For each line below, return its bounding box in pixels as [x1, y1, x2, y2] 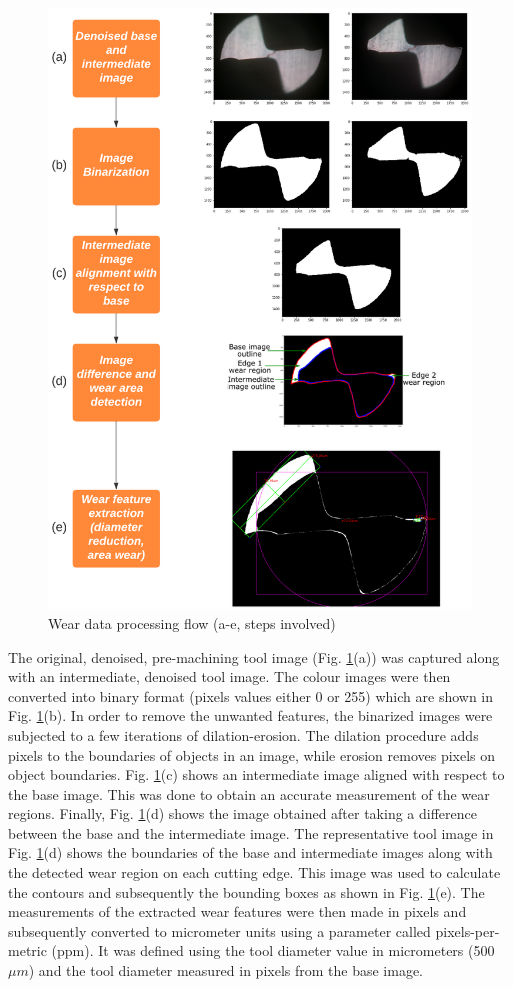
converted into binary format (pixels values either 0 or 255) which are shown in [8, 685, 494, 706]
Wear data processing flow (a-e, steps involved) [48, 612, 336, 633]
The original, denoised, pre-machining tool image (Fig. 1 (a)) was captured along [8, 646, 500, 667]
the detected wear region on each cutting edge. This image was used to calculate [8, 862, 501, 883]
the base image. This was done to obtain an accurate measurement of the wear [8, 783, 490, 804]
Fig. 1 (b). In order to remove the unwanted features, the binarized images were [8, 705, 493, 726]
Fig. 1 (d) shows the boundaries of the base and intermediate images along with [8, 842, 493, 863]
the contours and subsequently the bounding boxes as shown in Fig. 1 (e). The [8, 881, 485, 902]
